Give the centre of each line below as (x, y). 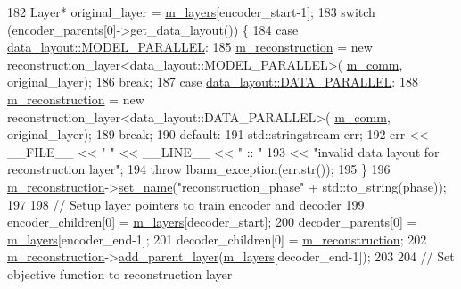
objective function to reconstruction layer (120, 273)
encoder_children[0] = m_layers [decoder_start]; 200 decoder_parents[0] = (212, 222)
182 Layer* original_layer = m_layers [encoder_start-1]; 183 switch (191, 12)
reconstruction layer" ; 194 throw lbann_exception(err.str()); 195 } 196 (199, 169)
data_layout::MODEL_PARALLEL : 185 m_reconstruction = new (190, 47)
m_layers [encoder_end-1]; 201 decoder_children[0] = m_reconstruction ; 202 (217, 239)
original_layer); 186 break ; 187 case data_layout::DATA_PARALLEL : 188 (213, 82)
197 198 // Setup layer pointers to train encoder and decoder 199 (186, 204)
